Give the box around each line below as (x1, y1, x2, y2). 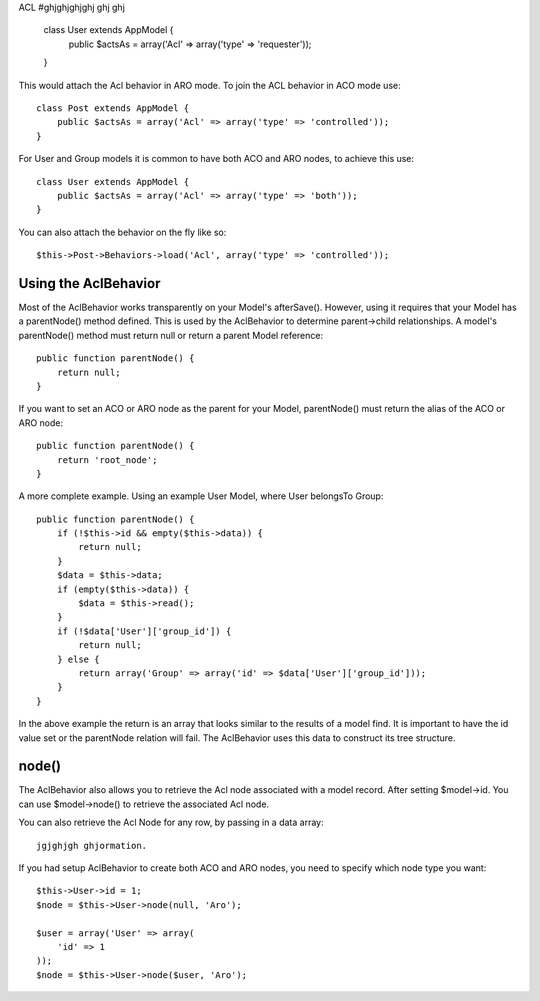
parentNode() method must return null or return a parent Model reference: (18, 329, 324, 341)
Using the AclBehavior (18, 275, 161, 292)
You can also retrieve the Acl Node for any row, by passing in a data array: (18, 816, 324, 829)
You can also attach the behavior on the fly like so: (18, 226, 227, 238)
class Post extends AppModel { (36, 102, 190, 114)
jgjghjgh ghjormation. (36, 840, 148, 851)
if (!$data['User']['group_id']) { (56, 625, 232, 637)
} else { (56, 653, 100, 665)
